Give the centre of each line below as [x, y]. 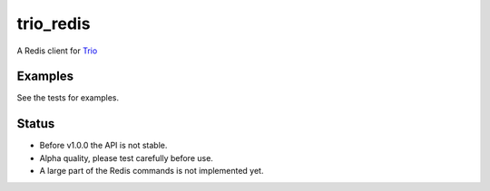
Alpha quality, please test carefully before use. [126, 158]
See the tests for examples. [68, 98]
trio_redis [54, 24]
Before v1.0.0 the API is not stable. [103, 146]
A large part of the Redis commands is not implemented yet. [152, 171]
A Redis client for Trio [57, 51]
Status [36, 124]
